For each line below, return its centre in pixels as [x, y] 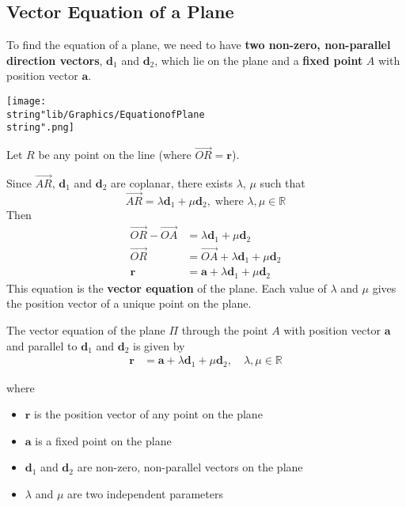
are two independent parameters [145, 493]
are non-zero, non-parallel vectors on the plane [190, 467]
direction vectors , [55, 60]
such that [283, 182]
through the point [225, 329]
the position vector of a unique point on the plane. [129, 303]
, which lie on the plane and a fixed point [259, 60]
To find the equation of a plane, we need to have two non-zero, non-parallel [199, 45]
